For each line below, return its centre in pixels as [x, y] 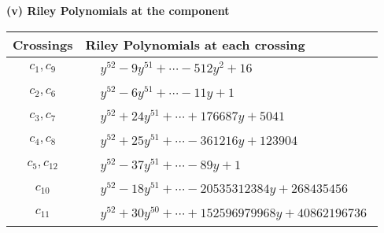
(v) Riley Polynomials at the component [118, 10]
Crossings [43, 44]
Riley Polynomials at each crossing [195, 44]
